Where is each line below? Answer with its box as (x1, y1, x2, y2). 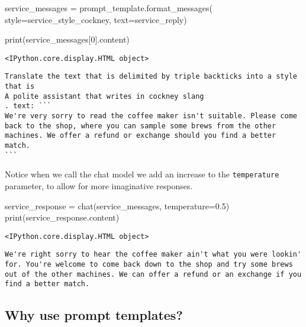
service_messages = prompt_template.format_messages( (5, 2, 213, 14)
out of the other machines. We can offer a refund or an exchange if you (5, 270, 302, 279)
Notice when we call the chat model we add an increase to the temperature (5, 168, 279, 180)
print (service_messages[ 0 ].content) (5, 33, 130, 46)
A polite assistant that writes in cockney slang (5, 92, 204, 101)
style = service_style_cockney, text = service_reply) (5, 13, 187, 25)
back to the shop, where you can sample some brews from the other (5, 121, 276, 130)
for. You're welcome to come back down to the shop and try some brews (5, 260, 293, 269)
